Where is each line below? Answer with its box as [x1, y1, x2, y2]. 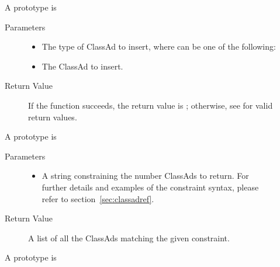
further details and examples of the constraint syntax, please [42, 181, 259, 193]
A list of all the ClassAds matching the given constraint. [28, 231, 230, 244]
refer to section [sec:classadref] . [42, 192, 154, 204]
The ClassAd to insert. [42, 60, 123, 72]
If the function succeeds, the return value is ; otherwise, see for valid [28, 99, 273, 111]
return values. [28, 110, 77, 123]
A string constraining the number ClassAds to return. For [42, 169, 249, 182]
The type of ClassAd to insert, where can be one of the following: [42, 40, 276, 53]
